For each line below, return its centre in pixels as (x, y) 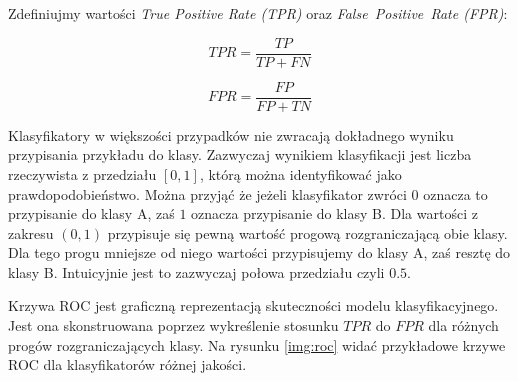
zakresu (31, 232)
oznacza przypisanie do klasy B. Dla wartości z (334, 213)
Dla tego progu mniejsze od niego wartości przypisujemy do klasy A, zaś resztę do (259, 252)
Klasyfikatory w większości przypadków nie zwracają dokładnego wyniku (231, 134)
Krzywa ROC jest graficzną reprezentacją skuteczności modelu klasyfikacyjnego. (253, 305)
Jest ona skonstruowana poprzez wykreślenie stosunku (173, 325)
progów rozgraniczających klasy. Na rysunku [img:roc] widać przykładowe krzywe (257, 344)
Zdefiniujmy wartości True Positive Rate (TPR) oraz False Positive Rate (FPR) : (258, 13)
